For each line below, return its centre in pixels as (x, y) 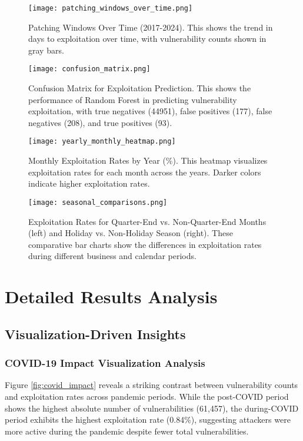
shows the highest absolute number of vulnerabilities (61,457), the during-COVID (152, 408)
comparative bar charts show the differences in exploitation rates (145, 244)
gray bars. (46, 50)
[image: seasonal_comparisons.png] (98, 202)
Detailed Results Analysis (111, 296)
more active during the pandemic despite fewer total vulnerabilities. (127, 431)
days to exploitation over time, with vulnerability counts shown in (147, 39)
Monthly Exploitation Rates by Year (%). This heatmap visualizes (148, 160)
